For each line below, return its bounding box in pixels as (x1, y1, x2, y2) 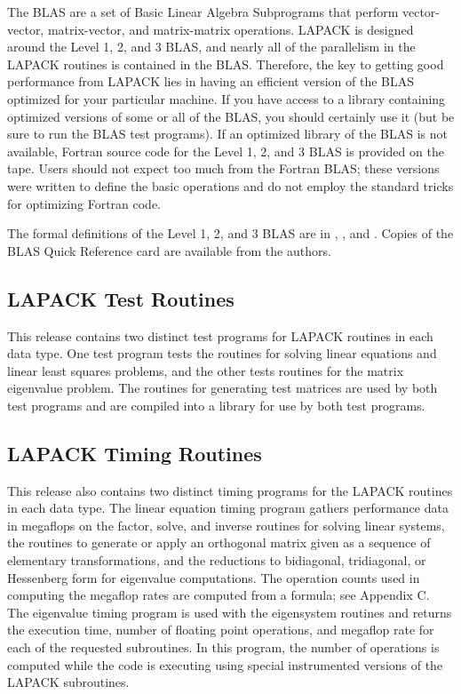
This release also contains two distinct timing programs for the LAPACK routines (7, 481, 453, 499)
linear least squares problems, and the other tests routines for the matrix (7, 361, 404, 379)
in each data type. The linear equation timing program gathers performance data (7, 499, 449, 517)
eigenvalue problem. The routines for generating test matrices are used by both (7, 379, 438, 397)
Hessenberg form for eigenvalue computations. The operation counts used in (7, 568, 420, 586)
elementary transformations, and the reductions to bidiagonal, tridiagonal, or (7, 551, 426, 570)
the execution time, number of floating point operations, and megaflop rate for (7, 620, 434, 639)
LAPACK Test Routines (7, 284, 234, 312)
